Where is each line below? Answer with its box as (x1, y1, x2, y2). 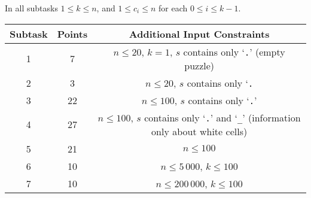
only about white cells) (151, 124, 248, 138)
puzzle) (184, 58, 215, 72)
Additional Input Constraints (129, 26, 270, 41)
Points (57, 26, 88, 41)
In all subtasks (5, 2, 58, 14)
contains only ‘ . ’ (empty (183, 44, 285, 59)
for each (158, 2, 188, 14)
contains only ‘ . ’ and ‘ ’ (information (144, 110, 301, 124)
